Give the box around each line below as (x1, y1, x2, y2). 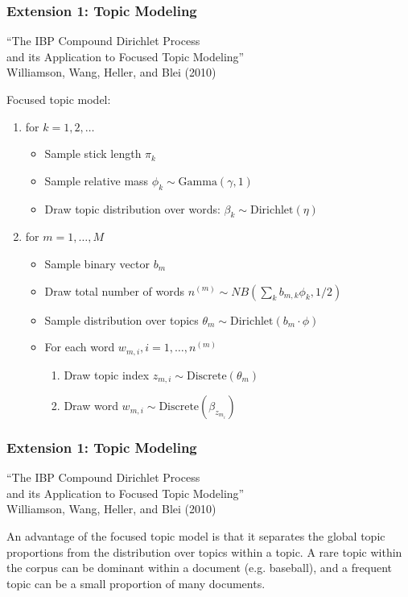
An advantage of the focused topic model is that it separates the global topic (6, 528, 385, 545)
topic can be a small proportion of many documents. (6, 574, 266, 591)
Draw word (64, 397, 118, 414)
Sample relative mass (44, 172, 149, 189)
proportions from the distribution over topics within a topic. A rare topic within (6, 543, 402, 560)
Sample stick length (44, 145, 142, 162)
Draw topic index (64, 366, 150, 383)
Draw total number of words (44, 282, 185, 299)
